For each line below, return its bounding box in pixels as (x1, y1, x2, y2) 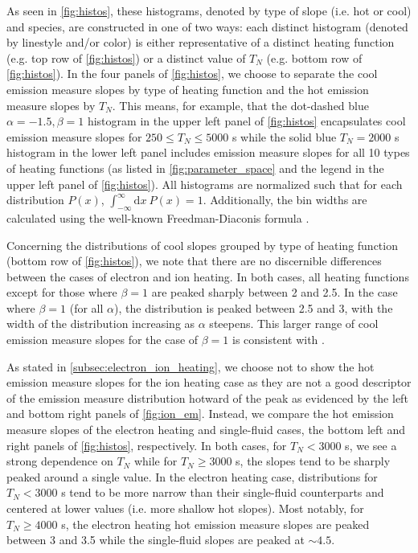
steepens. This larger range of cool (209, 315, 379, 332)
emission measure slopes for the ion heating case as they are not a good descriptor (6, 374, 412, 391)
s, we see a (345, 436, 397, 453)
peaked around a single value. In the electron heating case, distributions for (6, 468, 378, 485)
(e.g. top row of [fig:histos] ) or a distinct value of (6, 49, 246, 66)
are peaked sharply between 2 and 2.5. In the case (151, 284, 398, 301)
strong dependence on (6, 453, 113, 469)
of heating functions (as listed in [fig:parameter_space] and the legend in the (6, 159, 384, 176)
